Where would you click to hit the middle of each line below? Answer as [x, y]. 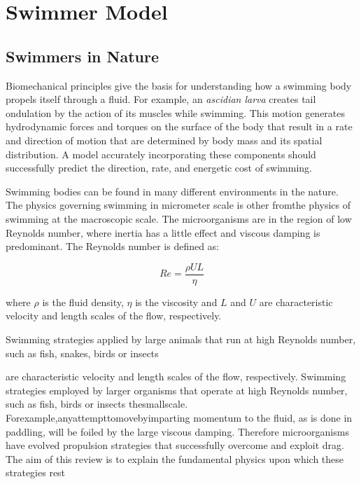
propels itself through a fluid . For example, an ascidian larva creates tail [161, 99]
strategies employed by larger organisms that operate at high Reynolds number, [177, 390]
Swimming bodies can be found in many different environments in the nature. [172, 191]
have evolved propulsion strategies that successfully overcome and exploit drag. [175, 445]
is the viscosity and [176, 302]
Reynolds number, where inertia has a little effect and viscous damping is [163, 232]
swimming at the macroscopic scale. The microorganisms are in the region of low [179, 218]
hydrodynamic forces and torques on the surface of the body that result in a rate [179, 126]
